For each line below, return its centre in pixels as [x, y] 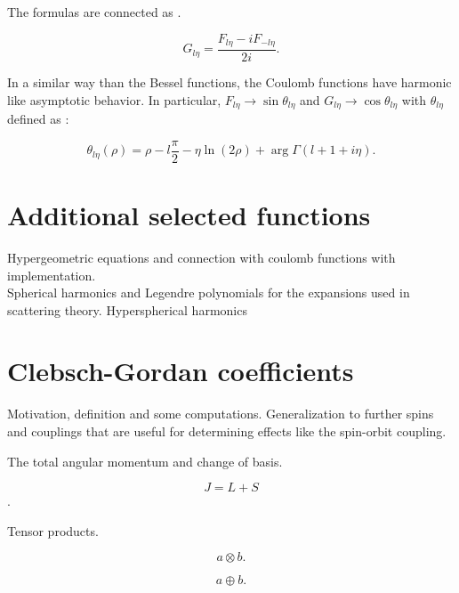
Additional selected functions [189, 214]
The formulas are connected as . [94, 12]
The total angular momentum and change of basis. [145, 461]
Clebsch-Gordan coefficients [181, 371]
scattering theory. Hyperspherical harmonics [127, 309]
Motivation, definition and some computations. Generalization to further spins [221, 414]
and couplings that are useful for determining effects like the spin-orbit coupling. [227, 431]
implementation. [52, 275]
